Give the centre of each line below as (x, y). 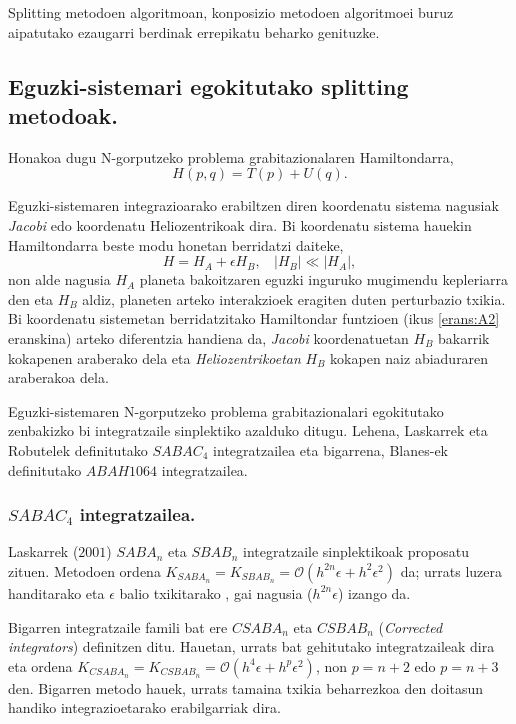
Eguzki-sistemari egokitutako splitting (208, 85)
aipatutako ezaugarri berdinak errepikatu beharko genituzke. (194, 31)
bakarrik (464, 337)
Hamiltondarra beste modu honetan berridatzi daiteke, (176, 244)
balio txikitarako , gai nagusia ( (216, 592)
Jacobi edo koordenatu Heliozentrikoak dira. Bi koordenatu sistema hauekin (240, 224)
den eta (31, 298)
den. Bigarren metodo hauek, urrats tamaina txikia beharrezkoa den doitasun (246, 687)
